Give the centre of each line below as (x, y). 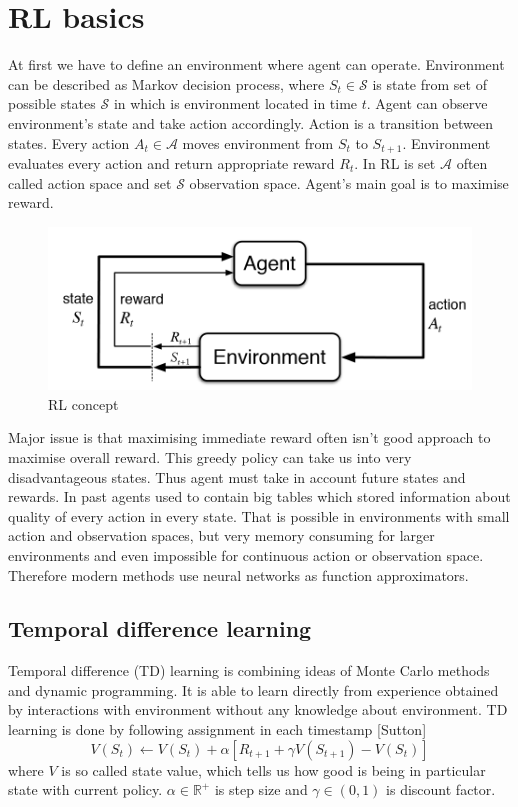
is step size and (261, 789)
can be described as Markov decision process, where (166, 83)
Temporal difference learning (160, 628)
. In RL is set (395, 162)
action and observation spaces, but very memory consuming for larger (221, 535)
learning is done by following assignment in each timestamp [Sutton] (217, 729)
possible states (52, 103)
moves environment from (258, 142)
